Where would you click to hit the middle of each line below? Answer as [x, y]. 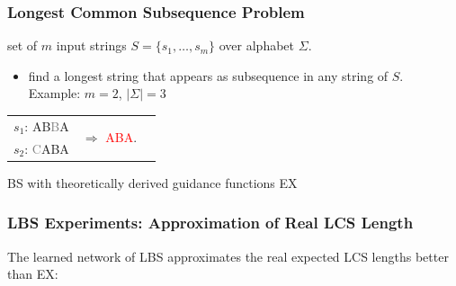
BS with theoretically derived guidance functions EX [152, 182]
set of [22, 45]
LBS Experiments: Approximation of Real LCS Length [210, 223]
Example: [54, 93]
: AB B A [47, 125]
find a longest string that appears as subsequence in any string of [208, 75]
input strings [91, 45]
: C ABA [47, 148]
